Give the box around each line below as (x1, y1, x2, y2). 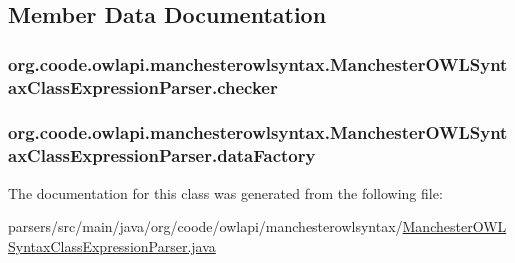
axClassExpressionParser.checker (8, 74, 278, 99)
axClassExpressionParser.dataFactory (8, 143, 316, 168)
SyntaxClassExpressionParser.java (8, 235, 216, 256)
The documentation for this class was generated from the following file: (8, 182, 443, 203)
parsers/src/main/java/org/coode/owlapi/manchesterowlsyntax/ (8, 216, 403, 237)
